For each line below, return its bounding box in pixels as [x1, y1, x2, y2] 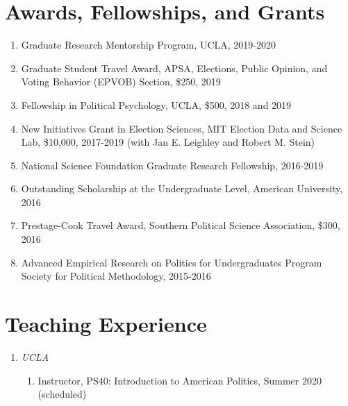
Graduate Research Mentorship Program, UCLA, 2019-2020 [21, 37, 276, 52]
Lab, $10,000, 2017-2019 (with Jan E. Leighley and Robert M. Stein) [21, 135, 315, 149]
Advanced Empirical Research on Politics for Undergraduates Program [21, 255, 322, 269]
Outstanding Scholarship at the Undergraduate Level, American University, [21, 181, 343, 196]
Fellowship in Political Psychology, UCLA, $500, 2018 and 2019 [21, 97, 292, 112]
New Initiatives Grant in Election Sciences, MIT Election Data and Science [21, 121, 342, 135]
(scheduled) [38, 387, 87, 401]
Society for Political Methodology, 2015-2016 [21, 269, 211, 283]
